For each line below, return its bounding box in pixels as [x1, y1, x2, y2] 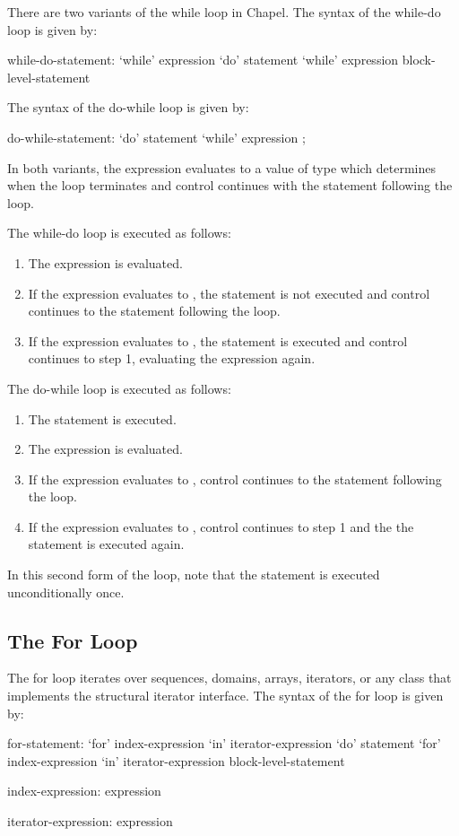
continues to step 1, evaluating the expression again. [28, 349, 316, 368]
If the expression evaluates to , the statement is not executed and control [28, 283, 430, 302]
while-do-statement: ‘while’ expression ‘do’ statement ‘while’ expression [7, 50, 399, 69]
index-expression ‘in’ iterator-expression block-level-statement [7, 751, 345, 770]
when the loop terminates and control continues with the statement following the [7, 176, 453, 195]
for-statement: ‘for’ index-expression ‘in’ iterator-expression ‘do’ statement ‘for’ [7, 734, 441, 753]
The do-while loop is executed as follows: [7, 379, 231, 397]
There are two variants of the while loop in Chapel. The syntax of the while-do [7, 3, 441, 21]
